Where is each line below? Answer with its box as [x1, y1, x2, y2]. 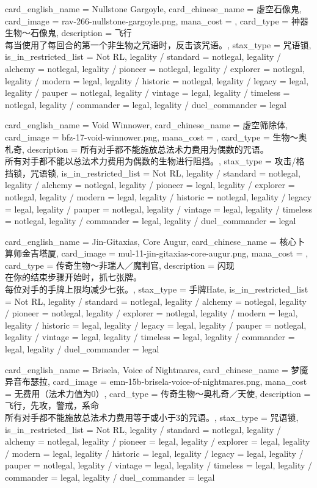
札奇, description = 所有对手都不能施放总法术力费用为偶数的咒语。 [5, 142, 269, 155]
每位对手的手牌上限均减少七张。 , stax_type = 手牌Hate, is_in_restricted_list [5, 283, 308, 296]
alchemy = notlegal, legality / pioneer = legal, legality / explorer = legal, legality [5, 435, 310, 448]
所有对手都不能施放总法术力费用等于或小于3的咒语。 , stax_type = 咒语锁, [5, 411, 299, 423]
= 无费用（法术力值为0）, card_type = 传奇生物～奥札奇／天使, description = [5, 387, 311, 399]
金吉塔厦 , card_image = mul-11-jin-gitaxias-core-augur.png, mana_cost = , [21, 247, 308, 260]
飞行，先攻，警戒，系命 [5, 399, 99, 412]
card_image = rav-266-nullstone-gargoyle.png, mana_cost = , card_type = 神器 [5, 14, 308, 27]
